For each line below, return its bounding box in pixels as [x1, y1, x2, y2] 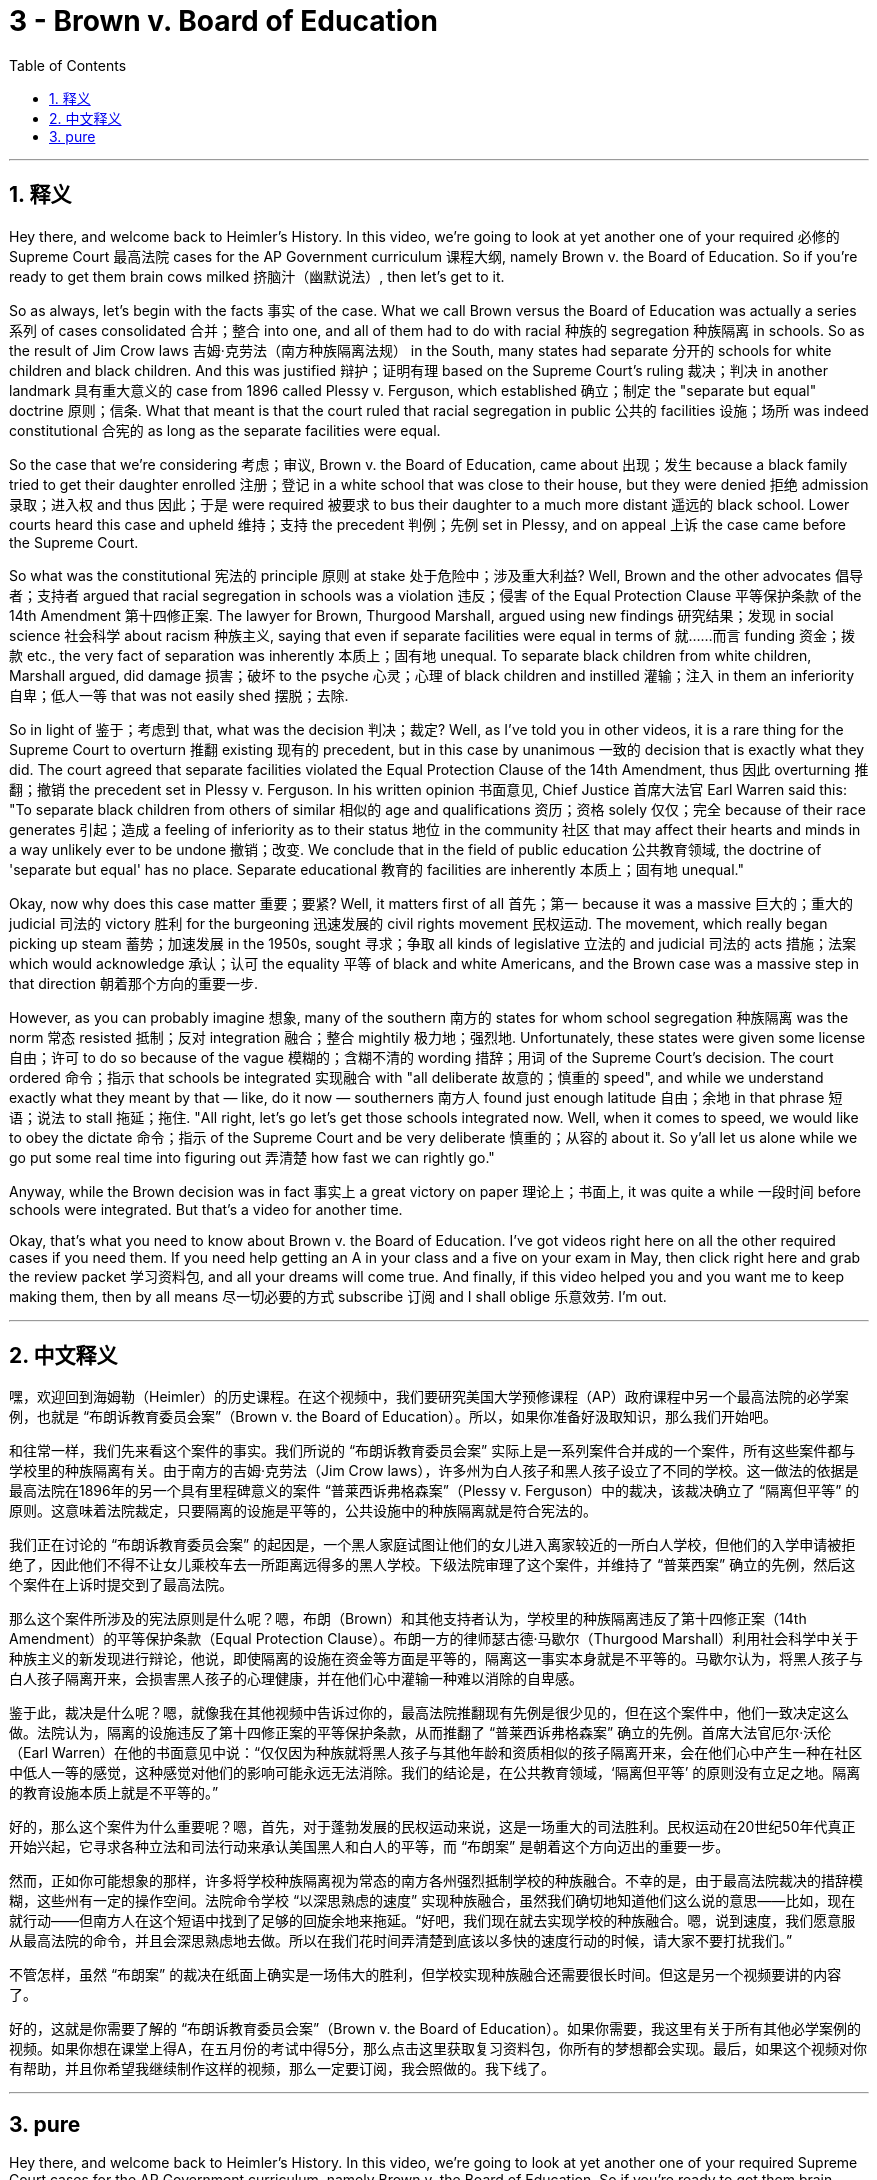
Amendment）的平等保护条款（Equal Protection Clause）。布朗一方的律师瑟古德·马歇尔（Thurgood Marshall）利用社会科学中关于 [9, 1630, 859, 1648]
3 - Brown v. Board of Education [9, 4, 438, 38]
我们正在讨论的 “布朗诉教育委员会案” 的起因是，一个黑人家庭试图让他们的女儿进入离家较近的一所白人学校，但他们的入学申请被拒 [9, 1536, 856, 1554]
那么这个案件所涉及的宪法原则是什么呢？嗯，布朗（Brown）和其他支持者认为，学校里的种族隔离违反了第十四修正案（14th [9, 1610, 807, 1628]
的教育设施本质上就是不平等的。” [9, 1784, 219, 1802]
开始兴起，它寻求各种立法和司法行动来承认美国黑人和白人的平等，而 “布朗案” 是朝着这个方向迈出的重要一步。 [9, 1838, 730, 1856]
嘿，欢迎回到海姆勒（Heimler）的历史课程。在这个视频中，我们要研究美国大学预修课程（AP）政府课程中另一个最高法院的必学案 [9, 1388, 849, 1406]
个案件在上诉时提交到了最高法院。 [9, 1576, 233, 1594]
